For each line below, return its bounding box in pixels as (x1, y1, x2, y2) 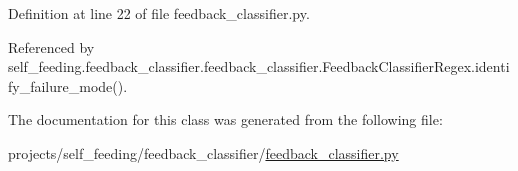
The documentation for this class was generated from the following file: (8, 109, 443, 130)
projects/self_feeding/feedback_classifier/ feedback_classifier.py (8, 142, 399, 163)
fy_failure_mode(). (8, 75, 128, 96)
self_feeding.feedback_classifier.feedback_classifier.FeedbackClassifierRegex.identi (8, 56, 510, 77)
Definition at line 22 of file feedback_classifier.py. (8, 3, 310, 23)
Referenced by (8, 36, 95, 57)
